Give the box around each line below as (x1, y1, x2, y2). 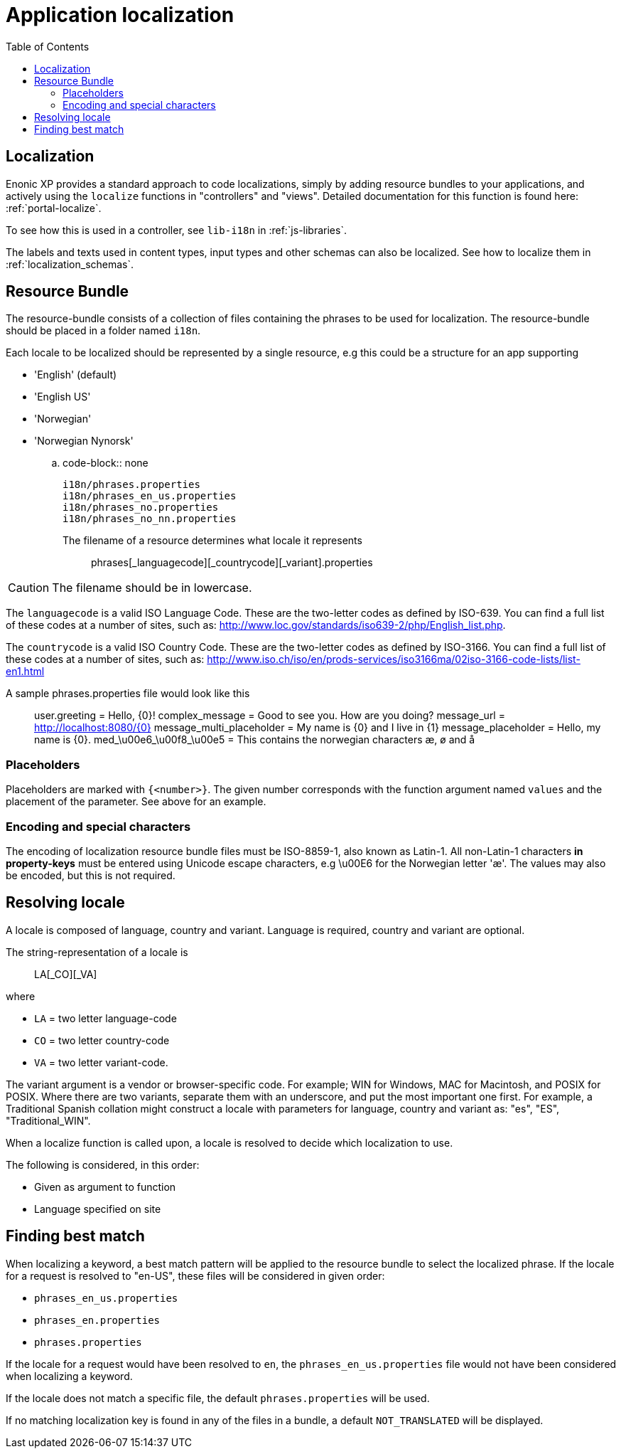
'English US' (34, 391, 91, 403)
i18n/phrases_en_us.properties (63, 490, 237, 502)
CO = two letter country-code (34, 1034, 170, 1046)
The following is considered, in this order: (6, 1158, 200, 1171)
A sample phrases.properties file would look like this (6, 687, 250, 700)
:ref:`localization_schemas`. (6, 258, 134, 270)
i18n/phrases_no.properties (63, 502, 219, 514)
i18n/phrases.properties (63, 479, 200, 491)
